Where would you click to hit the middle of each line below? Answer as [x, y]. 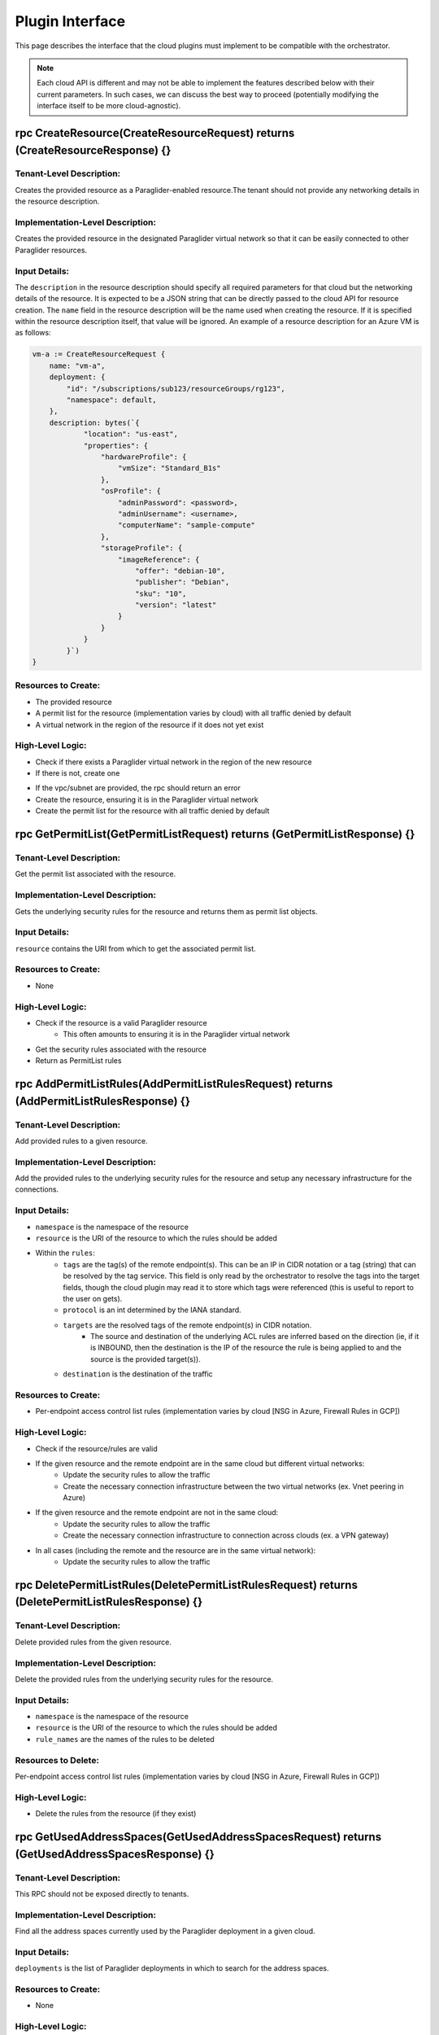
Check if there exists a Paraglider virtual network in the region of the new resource [174, 762]
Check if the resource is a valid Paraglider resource [121, 1022]
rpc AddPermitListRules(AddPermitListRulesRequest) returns [174, 1084]
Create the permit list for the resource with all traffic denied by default [152, 811]
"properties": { [116, 445]
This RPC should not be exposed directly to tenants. [102, 1893]
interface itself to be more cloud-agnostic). [109, 106]
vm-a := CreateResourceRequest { [99, 354]
